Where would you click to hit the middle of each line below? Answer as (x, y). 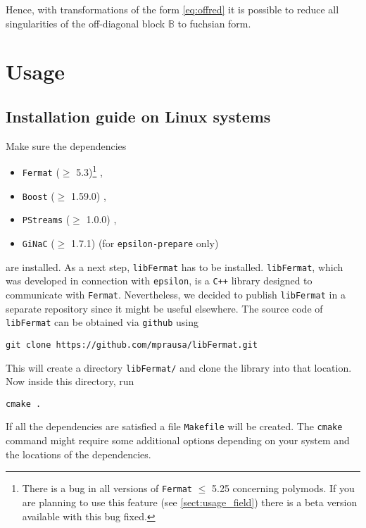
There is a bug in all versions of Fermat (107, 488)
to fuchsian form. (214, 23)
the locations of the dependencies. (78, 454)
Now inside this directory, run (70, 381)
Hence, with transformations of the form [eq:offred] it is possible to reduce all (172, 9)
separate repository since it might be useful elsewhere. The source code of (164, 308)
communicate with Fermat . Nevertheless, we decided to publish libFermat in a (176, 294)
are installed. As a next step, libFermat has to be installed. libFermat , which (175, 266)
